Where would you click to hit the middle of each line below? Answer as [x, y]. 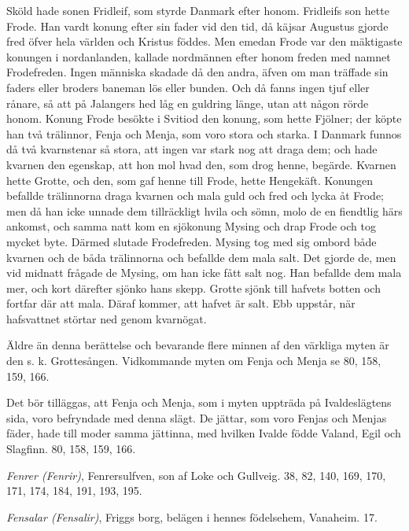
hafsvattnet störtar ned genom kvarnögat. [107, 318]
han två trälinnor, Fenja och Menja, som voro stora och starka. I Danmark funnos [204, 133]
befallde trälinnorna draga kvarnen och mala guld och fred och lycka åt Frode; [195, 195]
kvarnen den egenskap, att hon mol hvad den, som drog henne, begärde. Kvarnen [201, 164]
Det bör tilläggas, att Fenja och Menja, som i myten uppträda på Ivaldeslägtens [199, 402]
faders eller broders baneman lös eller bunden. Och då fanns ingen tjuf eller [188, 87]
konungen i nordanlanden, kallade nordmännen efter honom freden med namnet [199, 56]
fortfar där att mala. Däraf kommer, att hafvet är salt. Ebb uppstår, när [181, 303]
